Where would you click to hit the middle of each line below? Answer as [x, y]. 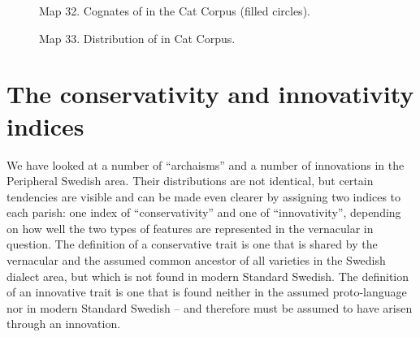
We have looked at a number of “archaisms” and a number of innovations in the [206, 164]
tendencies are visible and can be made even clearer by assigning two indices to [204, 196]
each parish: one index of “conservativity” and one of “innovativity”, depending [204, 212]
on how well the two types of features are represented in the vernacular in [190, 228]
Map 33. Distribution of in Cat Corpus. [137, 38]
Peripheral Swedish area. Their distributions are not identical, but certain [190, 181]
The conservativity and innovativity [210, 94]
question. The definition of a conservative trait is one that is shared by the [192, 244]
